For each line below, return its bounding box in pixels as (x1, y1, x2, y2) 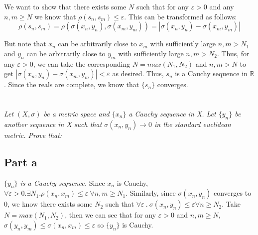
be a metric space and (43, 108, 110, 118)
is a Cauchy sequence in (175, 68, 248, 79)
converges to (213, 188, 252, 198)
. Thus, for (217, 48, 250, 58)
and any (209, 1, 234, 11)
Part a (4, 154, 37, 169)
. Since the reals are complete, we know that (4, 79, 139, 90)
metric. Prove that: (4, 129, 62, 140)
